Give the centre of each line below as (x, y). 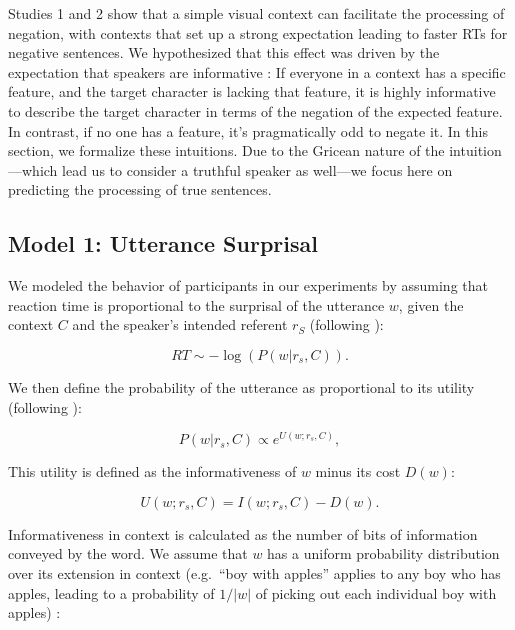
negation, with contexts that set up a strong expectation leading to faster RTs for (258, 32)
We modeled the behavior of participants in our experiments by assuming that (248, 285)
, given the (431, 304)
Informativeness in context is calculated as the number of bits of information (243, 533)
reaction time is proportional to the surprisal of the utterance (196, 304)
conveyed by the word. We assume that (128, 553)
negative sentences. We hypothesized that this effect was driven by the (224, 52)
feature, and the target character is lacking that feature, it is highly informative (252, 91)
